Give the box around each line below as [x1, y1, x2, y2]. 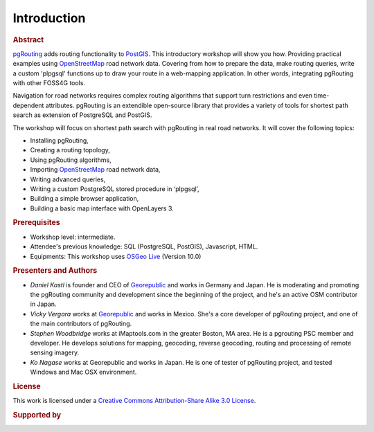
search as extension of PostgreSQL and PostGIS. [12, 111, 152, 119]
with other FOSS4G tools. [12, 78, 86, 87]
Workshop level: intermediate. [30, 233, 116, 241]
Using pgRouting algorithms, [30, 156, 112, 164]
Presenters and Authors [12, 266, 98, 276]
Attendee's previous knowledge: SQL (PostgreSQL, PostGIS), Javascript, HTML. [30, 242, 258, 251]
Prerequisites [12, 218, 60, 228]
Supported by [12, 410, 62, 420]
